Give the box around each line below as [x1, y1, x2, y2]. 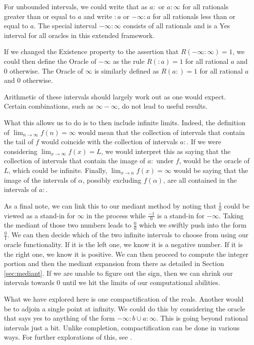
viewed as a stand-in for [4, 210, 76, 220]
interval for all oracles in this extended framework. [4, 30, 155, 40]
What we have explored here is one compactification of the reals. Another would [4, 293, 244, 304]
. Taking [218, 210, 244, 220]
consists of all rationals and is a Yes [123, 20, 230, 31]
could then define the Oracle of [4, 56, 97, 66]
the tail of [4, 136, 34, 147]
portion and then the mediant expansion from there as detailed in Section [4, 258, 224, 268]
